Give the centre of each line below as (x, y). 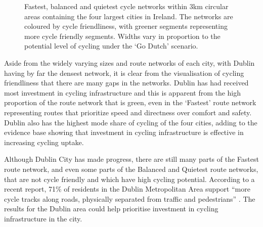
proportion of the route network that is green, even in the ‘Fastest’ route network (130, 102)
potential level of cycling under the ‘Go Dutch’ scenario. (111, 46)
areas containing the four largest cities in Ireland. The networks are (129, 16)
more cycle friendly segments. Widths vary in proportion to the (122, 36)
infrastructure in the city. (43, 218)
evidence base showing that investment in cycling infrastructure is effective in (124, 132)
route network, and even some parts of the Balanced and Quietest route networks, (131, 169)
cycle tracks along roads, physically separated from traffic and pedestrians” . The (130, 198)
